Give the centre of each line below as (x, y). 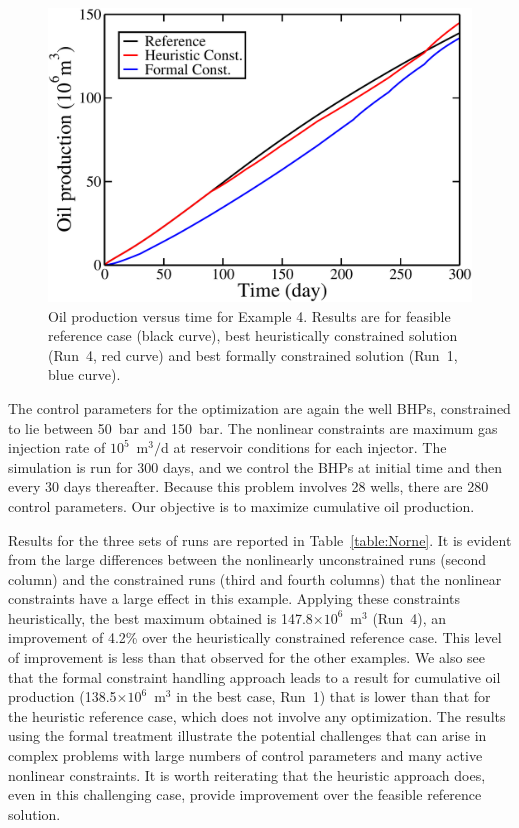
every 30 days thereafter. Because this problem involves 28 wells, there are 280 (248, 486)
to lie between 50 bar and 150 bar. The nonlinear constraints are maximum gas (253, 427)
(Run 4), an (409, 617)
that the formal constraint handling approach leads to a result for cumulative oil (254, 676)
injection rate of (57, 447)
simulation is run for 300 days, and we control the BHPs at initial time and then (255, 466)
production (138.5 (62, 696)
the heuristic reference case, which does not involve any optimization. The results (257, 715)
